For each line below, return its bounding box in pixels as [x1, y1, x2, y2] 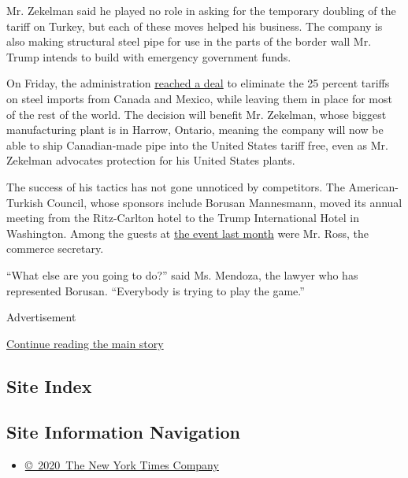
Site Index [6, 373, 92, 398]
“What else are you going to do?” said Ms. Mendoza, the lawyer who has [6, 266, 358, 283]
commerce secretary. [6, 240, 104, 257]
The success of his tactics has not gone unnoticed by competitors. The [6, 178, 345, 195]
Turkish [6, 194, 43, 210]
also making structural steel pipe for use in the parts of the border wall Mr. [6, 33, 372, 50]
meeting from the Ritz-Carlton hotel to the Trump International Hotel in [6, 209, 359, 226]
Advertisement [6, 309, 76, 325]
